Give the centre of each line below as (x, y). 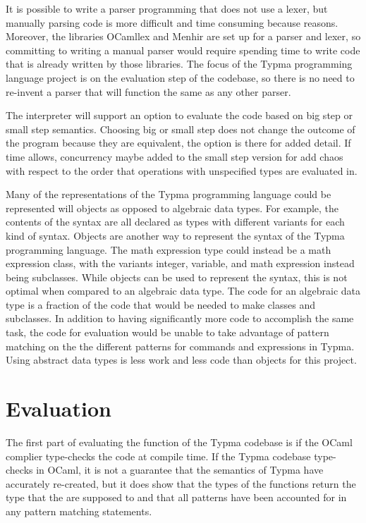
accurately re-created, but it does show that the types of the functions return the (181, 483)
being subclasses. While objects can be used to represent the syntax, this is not (177, 277)
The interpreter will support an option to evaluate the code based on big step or (179, 115)
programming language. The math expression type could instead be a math (169, 249)
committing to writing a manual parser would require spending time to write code (183, 50)
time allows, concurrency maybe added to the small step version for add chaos (175, 156)
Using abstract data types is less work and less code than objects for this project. (181, 360)
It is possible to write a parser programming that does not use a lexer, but (167, 8)
